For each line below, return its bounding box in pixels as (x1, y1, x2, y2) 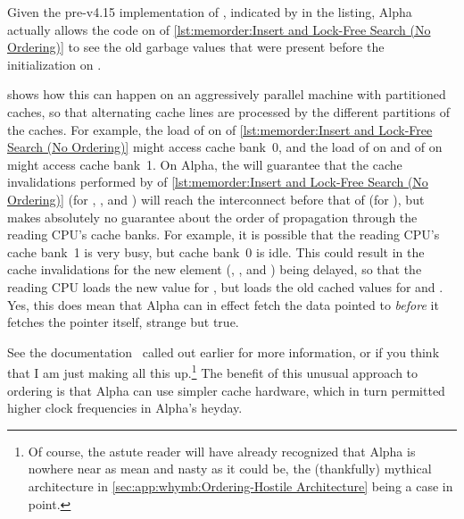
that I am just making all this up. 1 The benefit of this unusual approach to (7, 361, 418, 381)
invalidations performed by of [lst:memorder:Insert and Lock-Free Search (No (7, 172, 428, 191)
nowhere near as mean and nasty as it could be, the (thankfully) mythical (28, 459, 432, 478)
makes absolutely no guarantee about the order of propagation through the (7, 207, 418, 226)
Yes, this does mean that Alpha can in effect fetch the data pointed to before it (7, 295, 439, 314)
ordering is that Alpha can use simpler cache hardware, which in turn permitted (7, 381, 445, 399)
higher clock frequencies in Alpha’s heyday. (7, 398, 243, 417)
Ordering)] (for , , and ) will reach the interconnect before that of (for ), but (7, 189, 425, 208)
